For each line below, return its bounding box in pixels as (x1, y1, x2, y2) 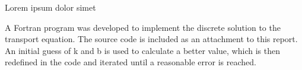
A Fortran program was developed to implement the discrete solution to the (5, 21, 281, 33)
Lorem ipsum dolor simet (5, 1, 96, 13)
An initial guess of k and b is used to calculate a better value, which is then (5, 44, 280, 56)
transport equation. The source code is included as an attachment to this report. (5, 33, 298, 45)
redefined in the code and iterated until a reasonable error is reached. (5, 56, 256, 68)
